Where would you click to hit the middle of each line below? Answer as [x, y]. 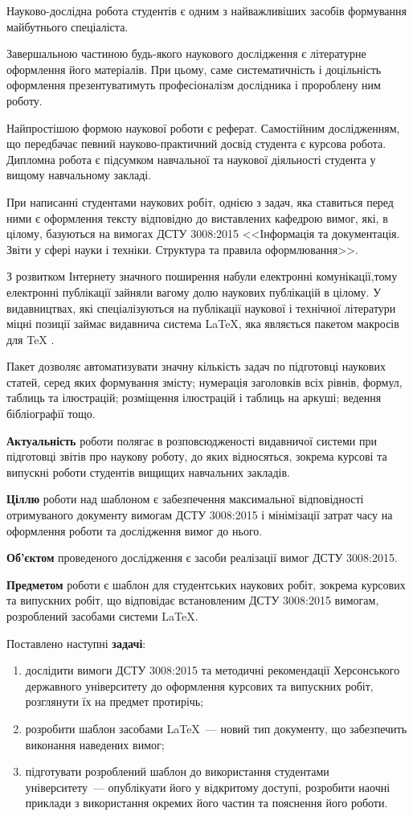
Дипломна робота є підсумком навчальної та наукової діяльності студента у [191, 159]
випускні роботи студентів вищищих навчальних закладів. [148, 472]
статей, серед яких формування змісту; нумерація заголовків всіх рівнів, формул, [204, 381]
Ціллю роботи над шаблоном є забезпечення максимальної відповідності [185, 499]
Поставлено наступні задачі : [76, 643]
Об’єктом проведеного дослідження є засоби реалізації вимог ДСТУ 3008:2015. [202, 558]
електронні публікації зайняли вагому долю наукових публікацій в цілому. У [194, 291]
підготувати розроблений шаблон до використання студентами [177, 771]
